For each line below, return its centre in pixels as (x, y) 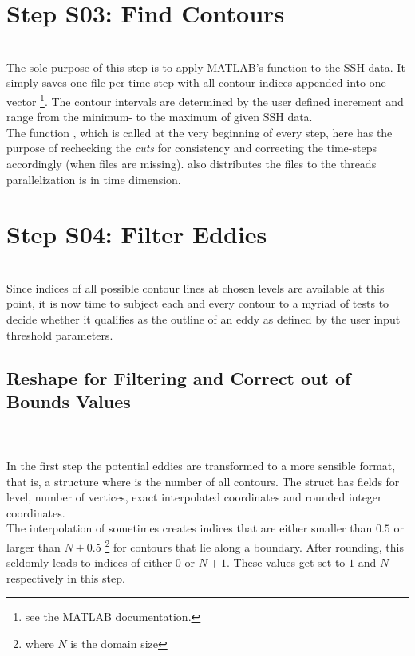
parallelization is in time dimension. (94, 179)
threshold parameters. (60, 334)
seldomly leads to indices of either (89, 562)
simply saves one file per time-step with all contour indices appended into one (196, 82)
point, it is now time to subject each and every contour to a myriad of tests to (198, 303)
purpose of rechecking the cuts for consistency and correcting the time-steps (192, 148)
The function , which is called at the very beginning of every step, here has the (200, 132)
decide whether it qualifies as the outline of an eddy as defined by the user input (204, 319)
